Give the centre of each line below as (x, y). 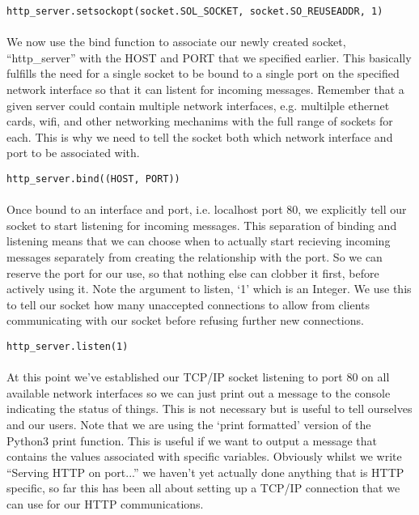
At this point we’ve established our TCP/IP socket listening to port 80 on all (198, 377)
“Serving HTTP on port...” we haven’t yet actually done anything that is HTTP (205, 472)
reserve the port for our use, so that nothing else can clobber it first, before (193, 272)
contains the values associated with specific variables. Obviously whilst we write (204, 456)
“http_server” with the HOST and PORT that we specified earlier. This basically (209, 57)
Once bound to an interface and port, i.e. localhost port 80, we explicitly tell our (207, 209)
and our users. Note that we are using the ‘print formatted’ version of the (189, 425)
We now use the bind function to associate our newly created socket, (176, 42)
